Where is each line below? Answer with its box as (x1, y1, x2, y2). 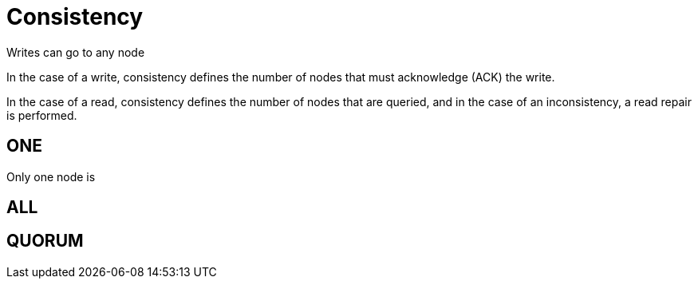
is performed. (6, 108, 77, 122)
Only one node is (6, 169, 96, 184)
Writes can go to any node (6, 45, 145, 59)
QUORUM (6, 231, 84, 251)
